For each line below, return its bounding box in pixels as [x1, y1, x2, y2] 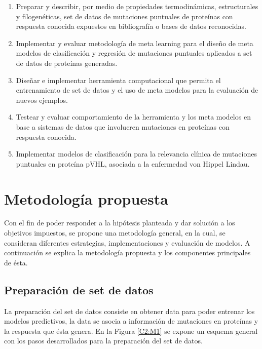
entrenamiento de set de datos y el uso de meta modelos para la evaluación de [16, 85, 258, 95]
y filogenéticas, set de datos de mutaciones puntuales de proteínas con [16, 11, 233, 21]
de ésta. [4, 257, 28, 267]
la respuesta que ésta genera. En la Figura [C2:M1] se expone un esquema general [4, 325, 258, 336]
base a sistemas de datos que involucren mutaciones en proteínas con [16, 121, 230, 132]
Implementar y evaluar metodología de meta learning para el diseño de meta [16, 37, 253, 48]
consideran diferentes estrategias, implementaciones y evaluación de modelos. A [4, 237, 250, 248]
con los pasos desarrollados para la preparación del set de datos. [4, 335, 203, 346]
